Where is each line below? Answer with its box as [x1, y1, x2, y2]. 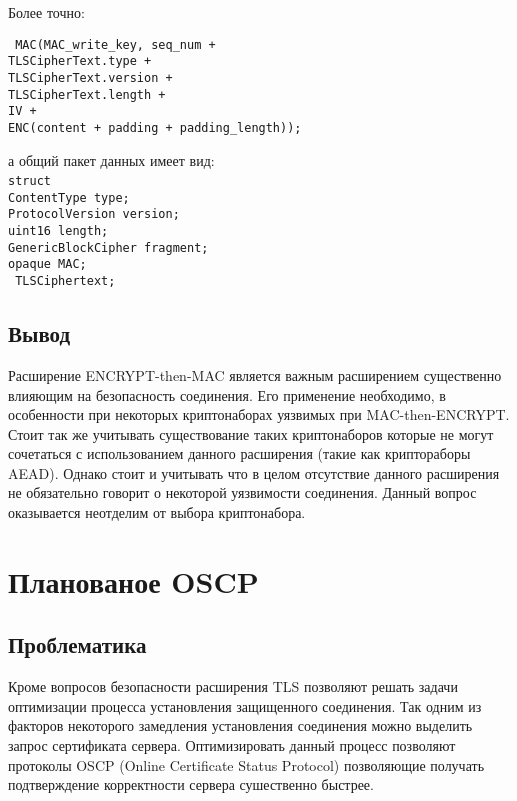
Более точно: [8, 2, 85, 22]
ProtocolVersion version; [8, 207, 180, 222]
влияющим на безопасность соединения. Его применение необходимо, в [8, 384, 446, 405]
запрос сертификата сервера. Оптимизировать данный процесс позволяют [8, 735, 456, 756]
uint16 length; [8, 224, 109, 239]
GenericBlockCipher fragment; [8, 240, 209, 255]
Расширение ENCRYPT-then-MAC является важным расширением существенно [8, 364, 502, 385]
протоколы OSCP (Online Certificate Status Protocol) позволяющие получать [8, 754, 485, 775]
